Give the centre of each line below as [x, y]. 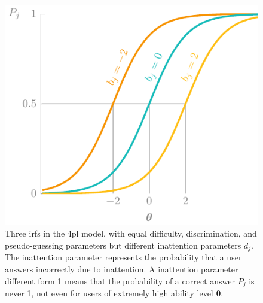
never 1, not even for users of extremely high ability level [109, 293]
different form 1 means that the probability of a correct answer [120, 281]
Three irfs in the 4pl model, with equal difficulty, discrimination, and [131, 233]
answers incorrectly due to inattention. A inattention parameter [122, 269]
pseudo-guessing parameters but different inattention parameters [123, 245]
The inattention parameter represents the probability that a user [123, 257]
